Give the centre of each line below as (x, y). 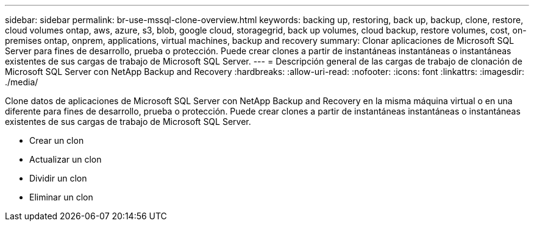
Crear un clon (57, 140)
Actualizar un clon (66, 159)
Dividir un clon (58, 178)
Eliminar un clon (61, 197)
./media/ (22, 82)
